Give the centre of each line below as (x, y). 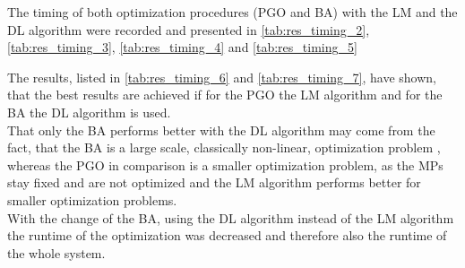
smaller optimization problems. (92, 199)
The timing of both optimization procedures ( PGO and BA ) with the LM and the (232, 12)
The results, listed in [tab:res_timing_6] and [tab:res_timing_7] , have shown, (222, 77)
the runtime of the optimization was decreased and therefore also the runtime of (227, 235)
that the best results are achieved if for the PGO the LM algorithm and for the (225, 95)
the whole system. (56, 252)
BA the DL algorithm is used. (89, 112)
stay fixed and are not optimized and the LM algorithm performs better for (214, 182)
